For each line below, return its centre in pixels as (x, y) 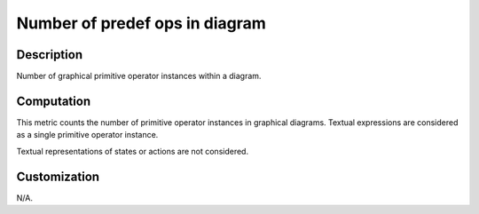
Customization (58, 176)
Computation (54, 101)
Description (50, 55)
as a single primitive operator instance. (87, 135)
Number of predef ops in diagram (141, 23)
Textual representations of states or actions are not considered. (132, 151)
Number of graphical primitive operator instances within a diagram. (139, 76)
